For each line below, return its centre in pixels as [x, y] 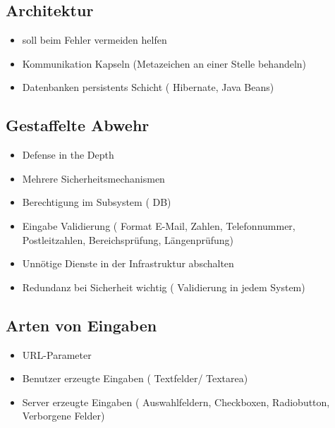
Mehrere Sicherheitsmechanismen [93, 178]
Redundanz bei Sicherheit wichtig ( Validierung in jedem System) [164, 287]
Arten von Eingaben [81, 325]
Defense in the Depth [68, 155]
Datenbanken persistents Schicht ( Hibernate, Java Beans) [148, 87]
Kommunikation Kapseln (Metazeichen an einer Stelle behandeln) [164, 63]
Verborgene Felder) [63, 416]
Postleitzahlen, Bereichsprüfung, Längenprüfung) [128, 239]
